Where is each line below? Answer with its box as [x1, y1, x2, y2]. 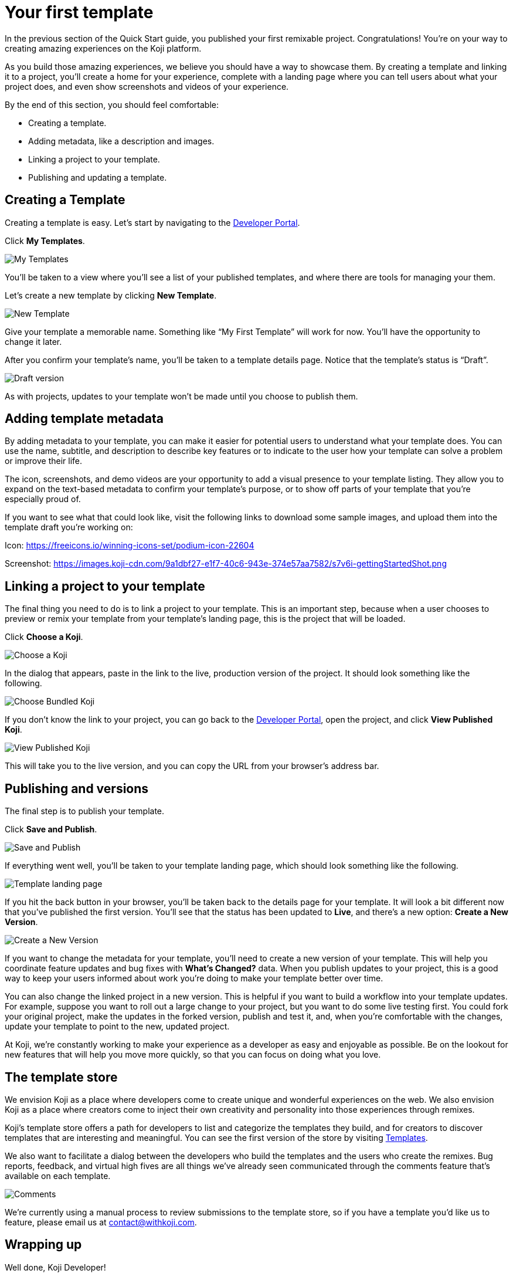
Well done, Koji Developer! [5, 1262, 106, 1272]
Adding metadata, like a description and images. [28, 136, 215, 146]
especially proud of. [5, 494, 81, 504]
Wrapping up [5, 1237, 82, 1252]
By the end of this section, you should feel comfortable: [5, 99, 219, 110]
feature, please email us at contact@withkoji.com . [5, 1217, 197, 1227]
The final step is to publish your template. [5, 806, 165, 817]
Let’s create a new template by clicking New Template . [5, 290, 217, 300]
